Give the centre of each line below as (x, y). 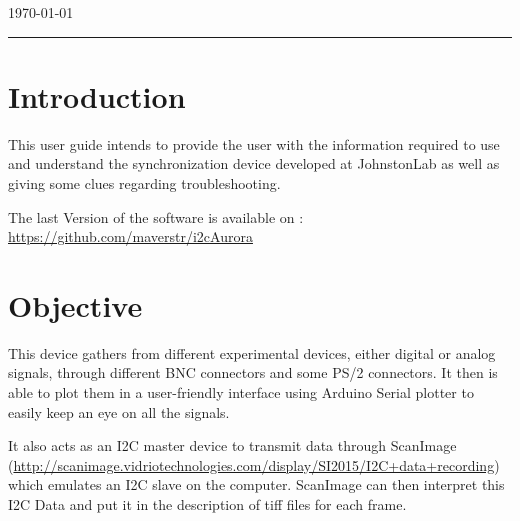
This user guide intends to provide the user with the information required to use (254, 143)
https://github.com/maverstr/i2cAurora (130, 236)
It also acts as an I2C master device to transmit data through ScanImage (232, 445)
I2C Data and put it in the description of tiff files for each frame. (207, 503)
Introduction (97, 95)
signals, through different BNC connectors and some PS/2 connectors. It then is (253, 372)
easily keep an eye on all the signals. (119, 411)
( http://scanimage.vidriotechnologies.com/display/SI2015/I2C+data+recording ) (254, 464)
